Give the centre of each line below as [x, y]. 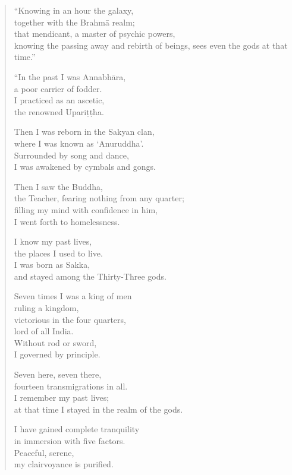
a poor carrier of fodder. [58, 88]
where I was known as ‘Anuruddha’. [79, 143]
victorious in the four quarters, [70, 319]
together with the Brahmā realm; [74, 22]
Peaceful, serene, [44, 452]
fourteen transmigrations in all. [71, 386]
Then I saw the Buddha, [59, 186]
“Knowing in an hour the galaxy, [74, 10]
